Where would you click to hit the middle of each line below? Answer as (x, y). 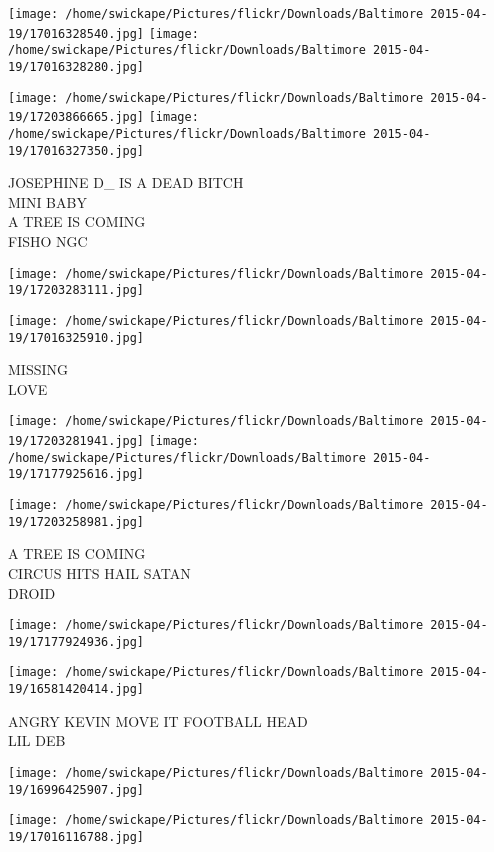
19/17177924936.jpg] (76, 641)
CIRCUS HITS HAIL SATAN (99, 572)
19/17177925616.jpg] (76, 474)
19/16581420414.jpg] (76, 689)
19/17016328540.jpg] (76, 33)
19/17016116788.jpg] (76, 836)
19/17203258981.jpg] (76, 521)
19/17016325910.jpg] (76, 337)
